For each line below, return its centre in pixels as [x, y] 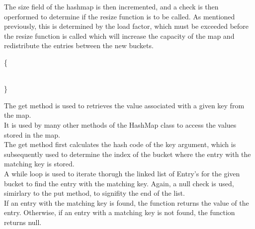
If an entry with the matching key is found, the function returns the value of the [127, 202]
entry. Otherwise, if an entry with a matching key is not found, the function [120, 212]
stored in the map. [32, 134]
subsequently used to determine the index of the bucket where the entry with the [127, 154]
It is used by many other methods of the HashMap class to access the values [120, 124]
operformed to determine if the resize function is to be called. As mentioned [120, 16]
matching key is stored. [39, 164]
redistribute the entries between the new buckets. [79, 45]
